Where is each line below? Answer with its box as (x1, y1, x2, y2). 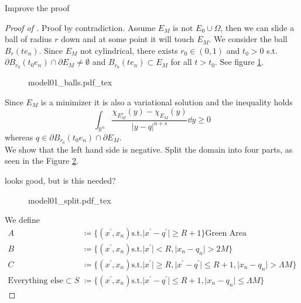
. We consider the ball (208, 33, 288, 45)
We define (5, 214, 40, 226)
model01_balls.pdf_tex (28, 76, 112, 88)
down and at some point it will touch (61, 33, 194, 45)
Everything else (8, 276, 64, 285)
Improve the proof (5, 2, 70, 13)
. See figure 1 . (214, 56, 264, 68)
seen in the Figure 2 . (5, 154, 78, 167)
